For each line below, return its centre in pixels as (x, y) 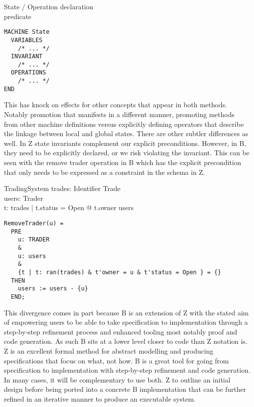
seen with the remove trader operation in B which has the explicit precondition (123, 162)
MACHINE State (27, 32)
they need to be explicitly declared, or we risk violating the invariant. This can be (127, 153)
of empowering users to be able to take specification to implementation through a (126, 322)
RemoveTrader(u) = (34, 223)
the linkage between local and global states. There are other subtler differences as (126, 133)
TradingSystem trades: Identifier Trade (62, 188)
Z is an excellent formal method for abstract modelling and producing (109, 350)
